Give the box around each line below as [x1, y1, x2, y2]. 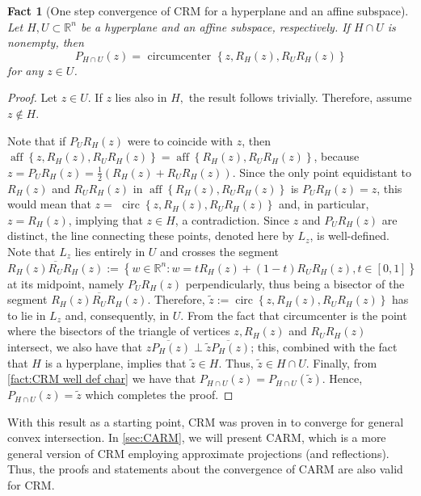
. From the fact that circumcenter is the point [180, 306, 407, 323]
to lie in [7, 306, 46, 323]
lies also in [115, 89, 167, 106]
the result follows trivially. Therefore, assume [188, 89, 412, 106]
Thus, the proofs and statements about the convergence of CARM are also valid [7, 460, 403, 477]
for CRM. [7, 477, 55, 494]
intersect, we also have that [7, 338, 142, 355]
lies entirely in [74, 242, 145, 259]
